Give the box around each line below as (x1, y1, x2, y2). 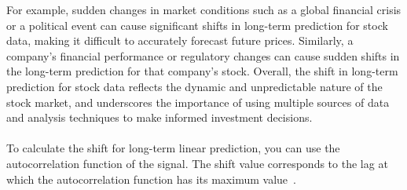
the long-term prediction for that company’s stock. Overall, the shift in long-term (6, 63, 398, 79)
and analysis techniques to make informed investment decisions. (6, 109, 313, 126)
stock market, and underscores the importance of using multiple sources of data (6, 93, 390, 110)
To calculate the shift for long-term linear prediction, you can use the (6, 140, 340, 156)
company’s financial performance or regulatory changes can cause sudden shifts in (6, 47, 400, 64)
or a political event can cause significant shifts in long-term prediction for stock (6, 16, 388, 33)
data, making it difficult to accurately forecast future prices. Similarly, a (6, 32, 354, 49)
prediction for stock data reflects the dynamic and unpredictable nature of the (6, 78, 383, 94)
